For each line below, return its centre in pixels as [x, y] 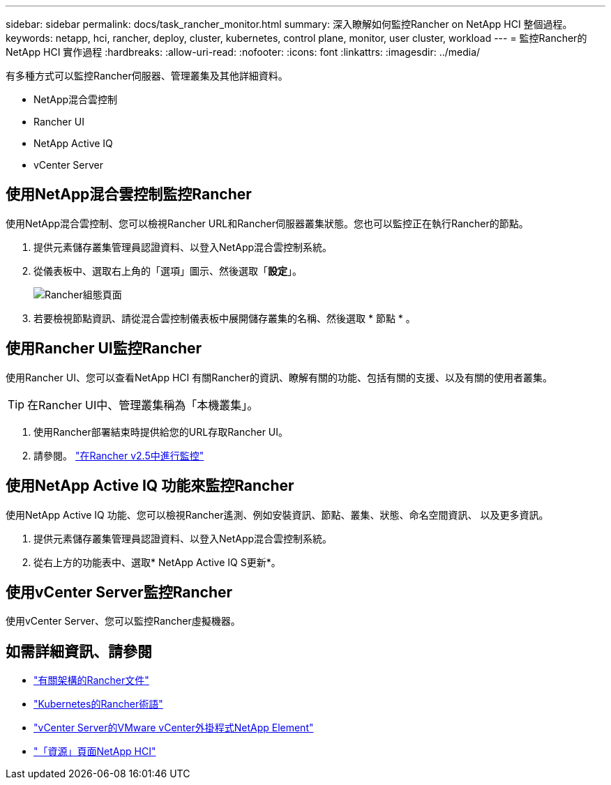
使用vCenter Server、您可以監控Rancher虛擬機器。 [123, 621]
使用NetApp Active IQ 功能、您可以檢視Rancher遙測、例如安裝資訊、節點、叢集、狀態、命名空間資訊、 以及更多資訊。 [277, 515]
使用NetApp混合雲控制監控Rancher [129, 195]
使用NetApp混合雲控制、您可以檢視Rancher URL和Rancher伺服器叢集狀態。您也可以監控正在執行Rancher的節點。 [267, 223]
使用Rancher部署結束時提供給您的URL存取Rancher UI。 [161, 432]
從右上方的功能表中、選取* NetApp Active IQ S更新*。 [157, 562]
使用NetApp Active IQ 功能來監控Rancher [150, 486]
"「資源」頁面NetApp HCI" [95, 752]
